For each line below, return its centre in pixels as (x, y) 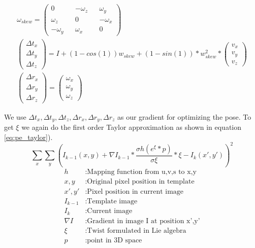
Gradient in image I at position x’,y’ (144, 221)
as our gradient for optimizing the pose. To (184, 116)
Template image (112, 201)
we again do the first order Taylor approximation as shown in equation (132, 127)
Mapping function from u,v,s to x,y (142, 172)
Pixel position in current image (135, 191)
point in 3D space (115, 240)
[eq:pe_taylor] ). (28, 137)
